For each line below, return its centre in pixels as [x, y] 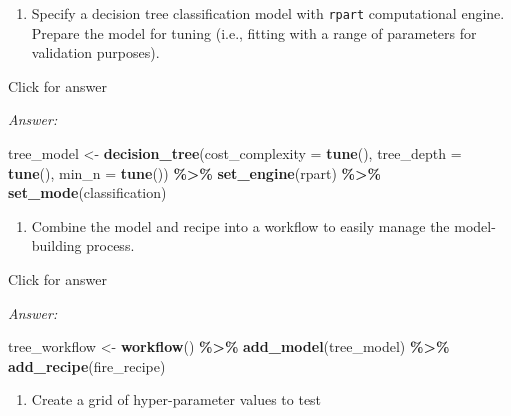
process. [110, 245]
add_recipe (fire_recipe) [87, 365]
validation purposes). [95, 52]
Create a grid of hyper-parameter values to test [176, 399]
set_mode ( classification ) [87, 192]
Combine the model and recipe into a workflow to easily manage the [240, 225]
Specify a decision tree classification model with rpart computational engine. [268, 13]
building [56, 245]
